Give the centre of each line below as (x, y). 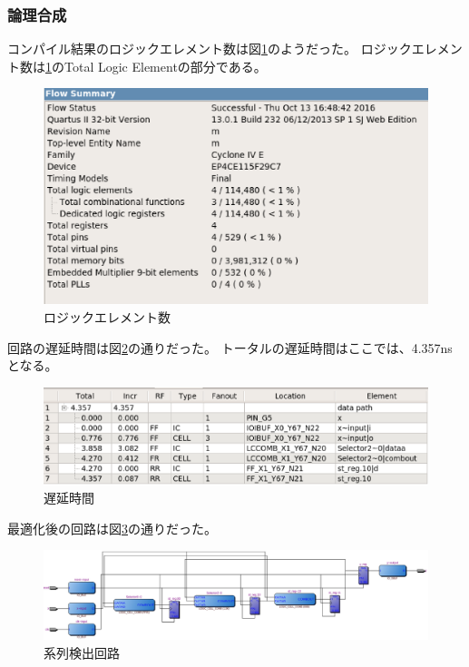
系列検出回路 (82, 652)
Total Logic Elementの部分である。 (165, 66)
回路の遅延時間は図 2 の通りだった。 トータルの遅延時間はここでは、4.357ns (230, 347)
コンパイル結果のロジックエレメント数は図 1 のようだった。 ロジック (210, 49)
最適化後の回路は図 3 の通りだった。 (112, 528)
